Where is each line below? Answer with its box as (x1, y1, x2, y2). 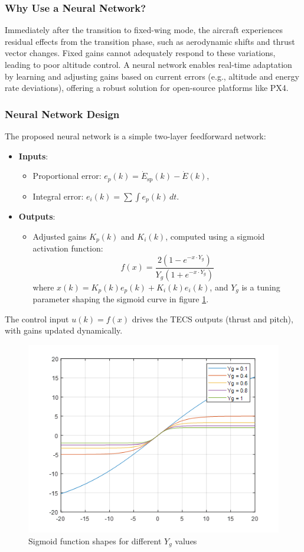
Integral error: (32, 190, 84, 202)
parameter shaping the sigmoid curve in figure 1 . (32, 293, 209, 305)
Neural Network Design (5, 106, 120, 121)
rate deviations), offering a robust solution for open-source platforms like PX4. (5, 81, 289, 94)
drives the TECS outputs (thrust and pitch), (132, 312, 293, 325)
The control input (5, 312, 69, 325)
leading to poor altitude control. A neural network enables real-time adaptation (5, 58, 292, 70)
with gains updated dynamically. (5, 324, 123, 337)
